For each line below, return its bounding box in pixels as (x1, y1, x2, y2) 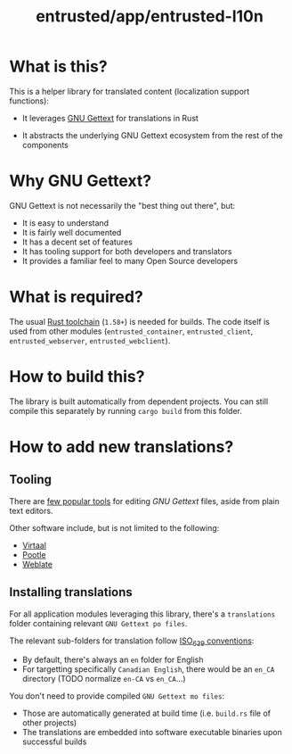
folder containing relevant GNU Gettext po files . (9, 617, 188, 628)
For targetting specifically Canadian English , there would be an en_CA (21, 664, 275, 675)
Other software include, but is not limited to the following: (9, 522, 220, 533)
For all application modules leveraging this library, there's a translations (9, 609, 276, 619)
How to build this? (9, 367, 145, 386)
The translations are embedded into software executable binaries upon (21, 727, 283, 738)
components (21, 139, 69, 150)
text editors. (9, 505, 53, 516)
